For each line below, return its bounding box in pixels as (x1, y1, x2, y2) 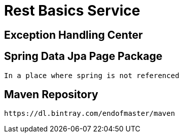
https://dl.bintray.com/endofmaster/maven (4, 109, 175, 118)
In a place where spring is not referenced (4, 71, 179, 80)
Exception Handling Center (4, 28, 143, 41)
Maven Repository (4, 88, 98, 101)
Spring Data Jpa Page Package (4, 50, 163, 63)
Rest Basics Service (4, 2, 140, 19)
